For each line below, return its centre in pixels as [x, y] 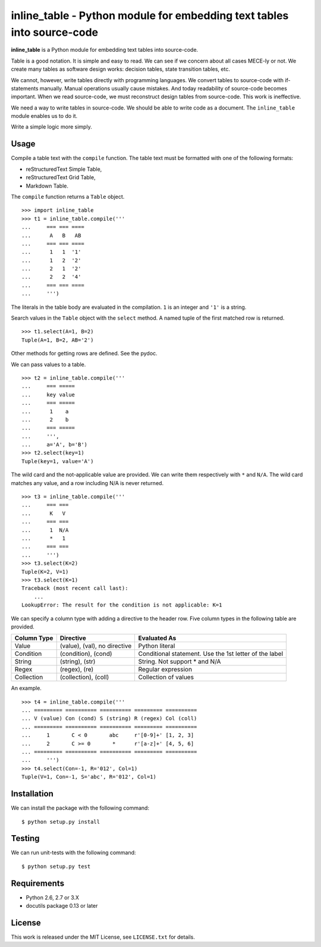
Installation [32, 794]
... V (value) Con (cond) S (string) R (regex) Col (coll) [109, 718]
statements [25, 88]
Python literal [157, 646]
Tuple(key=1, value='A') [58, 461]
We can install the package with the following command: [80, 808]
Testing [25, 838]
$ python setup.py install [61, 822]
